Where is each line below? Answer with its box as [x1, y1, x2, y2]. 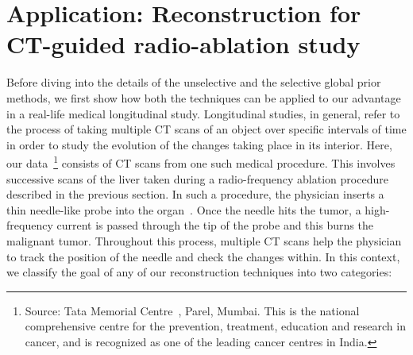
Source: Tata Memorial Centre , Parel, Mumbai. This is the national [25, 302, 360, 318]
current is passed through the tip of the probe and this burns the [56, 217, 373, 233]
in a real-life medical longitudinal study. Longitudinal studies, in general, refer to [6, 105, 400, 122]
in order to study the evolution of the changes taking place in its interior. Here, [6, 136, 392, 152]
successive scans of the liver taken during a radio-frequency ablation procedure [6, 170, 388, 187]
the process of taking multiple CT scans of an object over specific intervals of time [6, 121, 407, 137]
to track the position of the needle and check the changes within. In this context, [6, 248, 400, 264]
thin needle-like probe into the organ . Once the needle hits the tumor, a [6, 201, 361, 218]
